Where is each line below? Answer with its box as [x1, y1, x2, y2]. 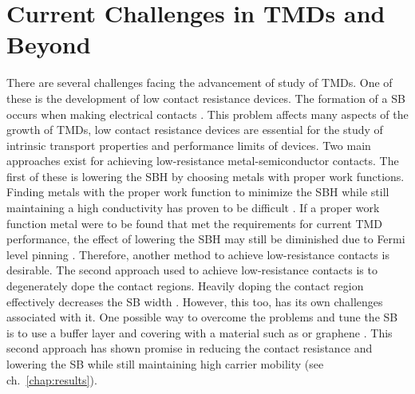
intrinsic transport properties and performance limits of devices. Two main [6, 136, 371, 153]
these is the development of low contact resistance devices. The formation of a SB [6, 89, 405, 106]
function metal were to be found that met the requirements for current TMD [6, 215, 383, 231]
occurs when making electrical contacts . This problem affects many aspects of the [6, 105, 409, 122]
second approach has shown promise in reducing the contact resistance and [6, 340, 373, 357]
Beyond [6, 28, 91, 61]
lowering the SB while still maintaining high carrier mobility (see [6, 356, 324, 372]
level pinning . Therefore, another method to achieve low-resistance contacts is [6, 246, 389, 262]
